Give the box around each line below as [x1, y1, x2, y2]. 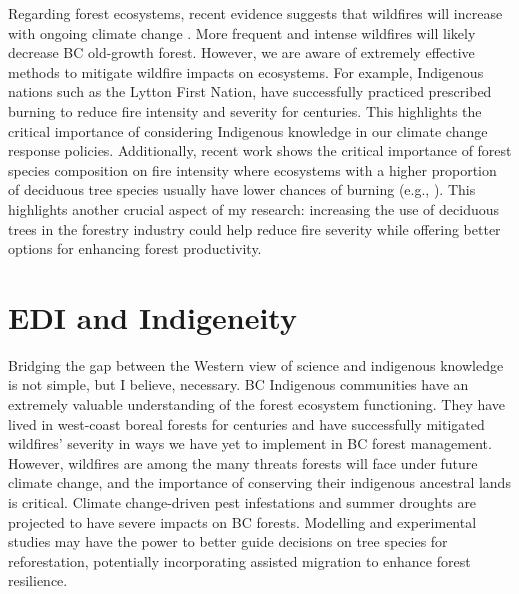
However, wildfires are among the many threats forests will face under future [8, 452, 478, 473]
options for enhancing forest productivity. [8, 238, 262, 259]
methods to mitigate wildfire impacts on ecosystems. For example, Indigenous [8, 61, 484, 82]
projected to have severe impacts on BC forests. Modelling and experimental [8, 511, 477, 532]
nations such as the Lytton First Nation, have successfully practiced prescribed [8, 81, 492, 102]
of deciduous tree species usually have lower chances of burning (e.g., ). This [8, 179, 476, 200]
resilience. [8, 570, 68, 591]
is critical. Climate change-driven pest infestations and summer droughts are [8, 492, 477, 512]
